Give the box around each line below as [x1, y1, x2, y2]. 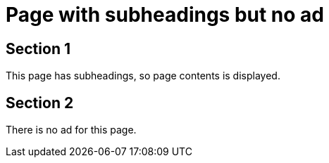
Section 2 [6, 93, 74, 112]
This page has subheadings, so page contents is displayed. [6, 70, 280, 82]
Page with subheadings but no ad [6, 3, 325, 27]
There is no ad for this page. [6, 124, 137, 136]
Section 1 [6, 39, 70, 58]
